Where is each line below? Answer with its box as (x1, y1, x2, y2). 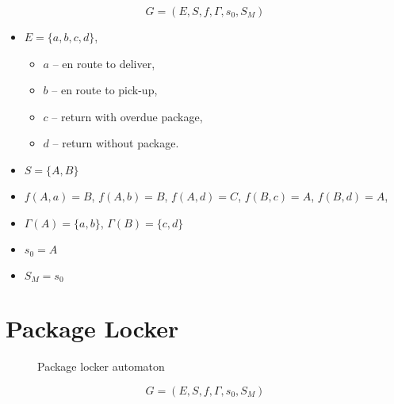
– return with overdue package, (52, 108, 203, 124)
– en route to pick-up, (52, 82, 158, 98)
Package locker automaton (37, 358, 165, 375)
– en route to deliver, (52, 55, 155, 71)
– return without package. (52, 135, 179, 151)
